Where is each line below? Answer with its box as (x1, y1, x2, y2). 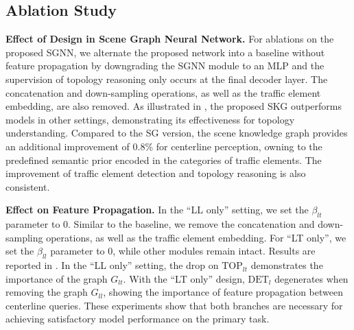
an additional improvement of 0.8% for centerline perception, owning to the (5, 139, 322, 153)
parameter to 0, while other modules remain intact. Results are (50, 244, 316, 258)
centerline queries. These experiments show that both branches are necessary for (5, 298, 343, 312)
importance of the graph (5, 271, 108, 285)
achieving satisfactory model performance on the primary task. (5, 311, 270, 326)
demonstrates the (250, 258, 323, 272)
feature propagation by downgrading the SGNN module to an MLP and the (5, 58, 324, 73)
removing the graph (5, 285, 88, 299)
